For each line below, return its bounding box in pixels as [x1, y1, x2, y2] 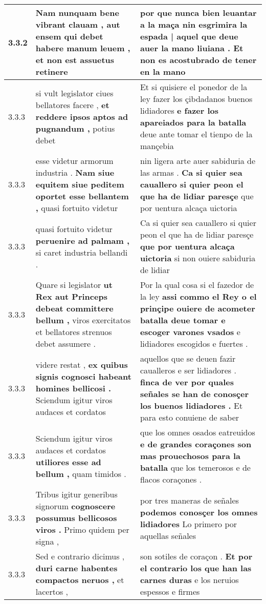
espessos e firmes [140, 586, 200, 597]
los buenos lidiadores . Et [140, 400, 243, 411]
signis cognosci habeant [35, 370, 131, 382]
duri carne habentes [35, 562, 118, 574]
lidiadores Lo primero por [140, 517, 237, 530]
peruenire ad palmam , [35, 234, 130, 246]
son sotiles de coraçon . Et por [140, 550, 253, 562]
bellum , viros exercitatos [35, 314, 131, 326]
